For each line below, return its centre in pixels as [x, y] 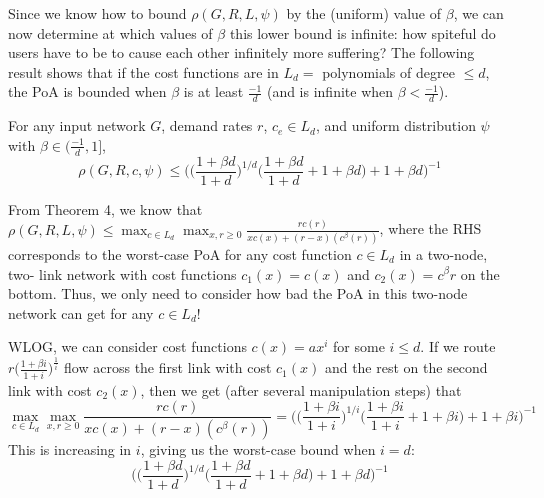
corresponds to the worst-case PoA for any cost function [180, 253]
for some [359, 346]
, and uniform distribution [395, 125]
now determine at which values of [110, 32]
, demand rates [207, 125]
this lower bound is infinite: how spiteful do [362, 32]
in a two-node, [443, 253]
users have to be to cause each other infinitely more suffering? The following [241, 52]
